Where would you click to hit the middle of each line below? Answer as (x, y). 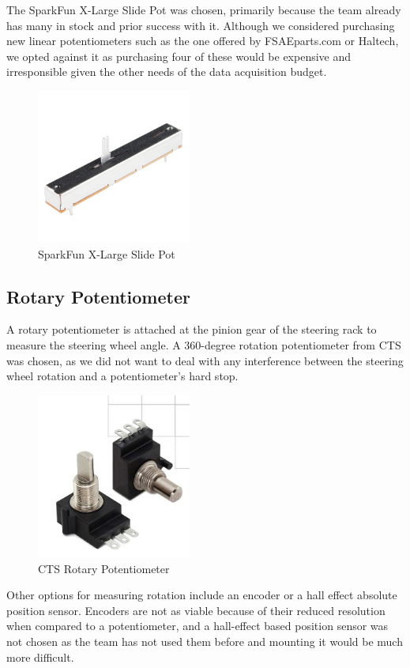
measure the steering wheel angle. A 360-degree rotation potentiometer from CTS (204, 344)
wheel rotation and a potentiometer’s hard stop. (122, 376)
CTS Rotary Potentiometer (104, 568)
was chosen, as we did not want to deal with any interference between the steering (205, 360)
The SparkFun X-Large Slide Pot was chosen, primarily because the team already (204, 9)
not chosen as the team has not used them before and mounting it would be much (205, 641)
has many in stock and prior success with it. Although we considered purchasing (201, 25)
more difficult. (40, 657)
